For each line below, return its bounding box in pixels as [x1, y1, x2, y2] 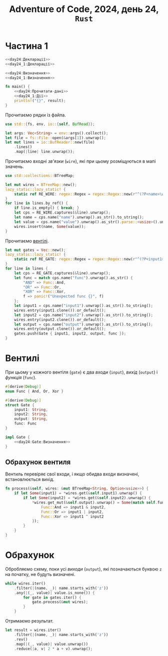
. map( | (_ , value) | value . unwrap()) [14, 641, 88, 646]
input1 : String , [14, 407, 48, 412]
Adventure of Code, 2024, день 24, [9, 3, 159, 15]
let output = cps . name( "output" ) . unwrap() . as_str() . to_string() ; [14, 321, 153, 327]
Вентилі [5, 352, 40, 364]
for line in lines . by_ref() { [5, 201, 68, 206]
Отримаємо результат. [5, 618, 54, 623]
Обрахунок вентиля [5, 457, 71, 466]
